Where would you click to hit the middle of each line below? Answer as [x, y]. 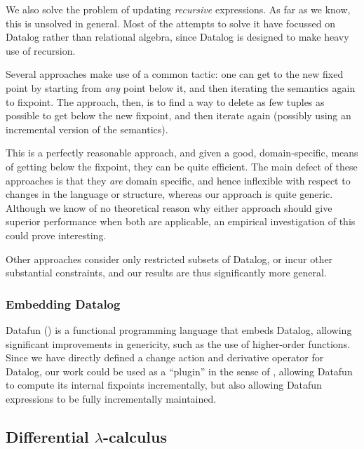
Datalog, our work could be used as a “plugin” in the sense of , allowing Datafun [179, 371]
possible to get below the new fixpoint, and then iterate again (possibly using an [178, 115]
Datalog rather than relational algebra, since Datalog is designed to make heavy [177, 37]
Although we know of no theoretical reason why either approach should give [169, 207]
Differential [47, 436]
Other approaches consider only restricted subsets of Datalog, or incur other [169, 259]
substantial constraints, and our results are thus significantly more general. [166, 273]
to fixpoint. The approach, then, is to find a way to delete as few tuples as [165, 101]
